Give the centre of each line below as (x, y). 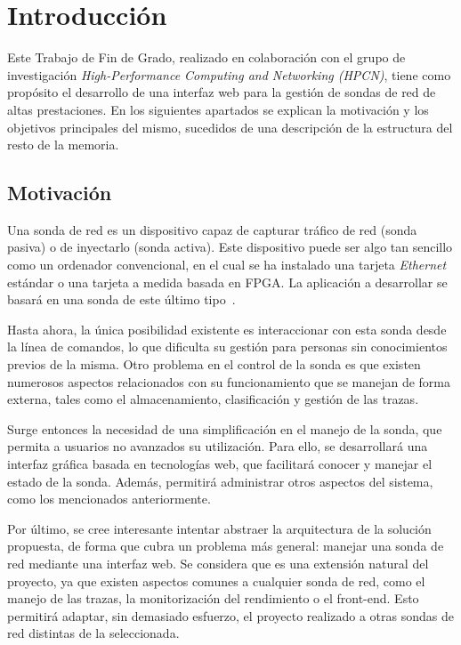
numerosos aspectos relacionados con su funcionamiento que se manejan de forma (229, 381)
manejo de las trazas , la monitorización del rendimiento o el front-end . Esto (213, 598)
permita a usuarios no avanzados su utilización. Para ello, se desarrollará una (218, 446)
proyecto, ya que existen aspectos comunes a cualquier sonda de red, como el (216, 580)
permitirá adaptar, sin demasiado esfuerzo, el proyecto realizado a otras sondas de (230, 615)
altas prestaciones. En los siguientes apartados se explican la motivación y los (218, 109)
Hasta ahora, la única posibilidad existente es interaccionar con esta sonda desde (227, 329)
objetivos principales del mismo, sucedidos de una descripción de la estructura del (230, 127)
